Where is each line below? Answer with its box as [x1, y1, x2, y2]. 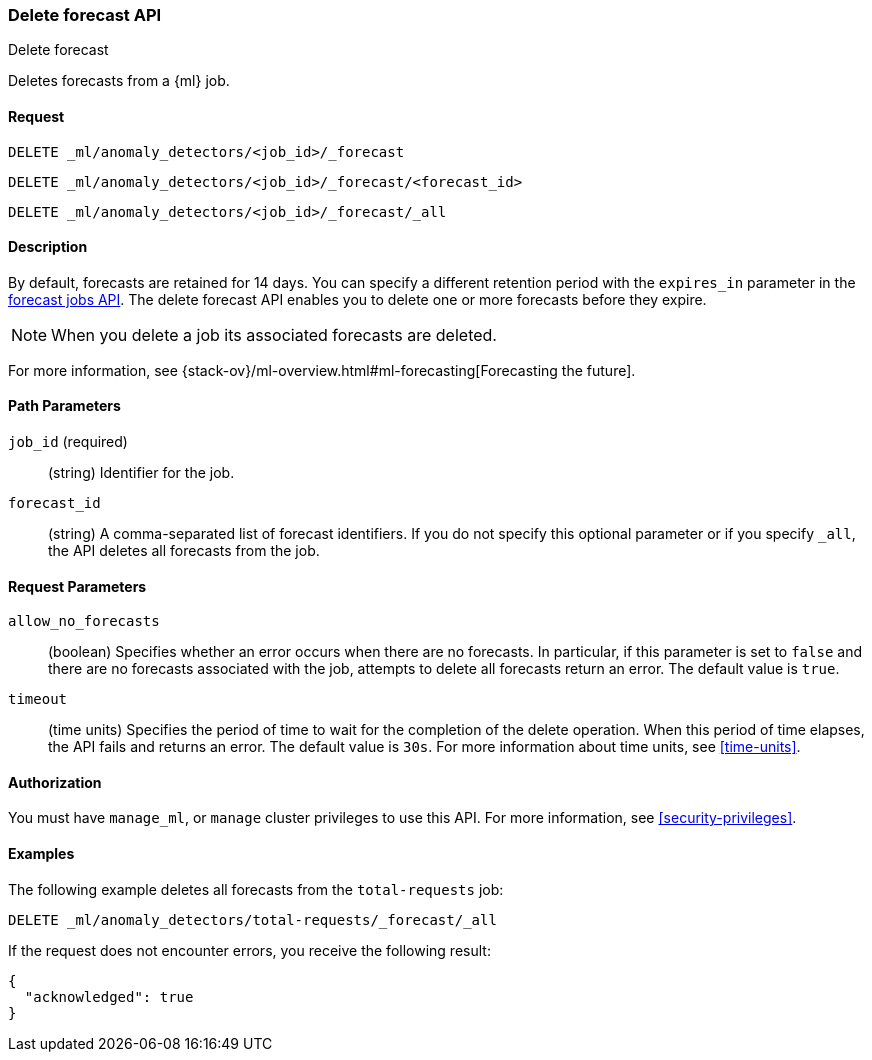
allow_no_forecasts [8, 613, 160, 630]
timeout [8, 691, 68, 708]
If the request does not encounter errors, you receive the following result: [8, 941, 491, 959]
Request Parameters [8, 577, 147, 595]
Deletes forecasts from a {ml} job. [8, 72, 230, 90]
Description [8, 238, 88, 256]
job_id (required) [8, 433, 128, 451]
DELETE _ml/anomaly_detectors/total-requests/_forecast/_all [8, 911, 497, 928]
